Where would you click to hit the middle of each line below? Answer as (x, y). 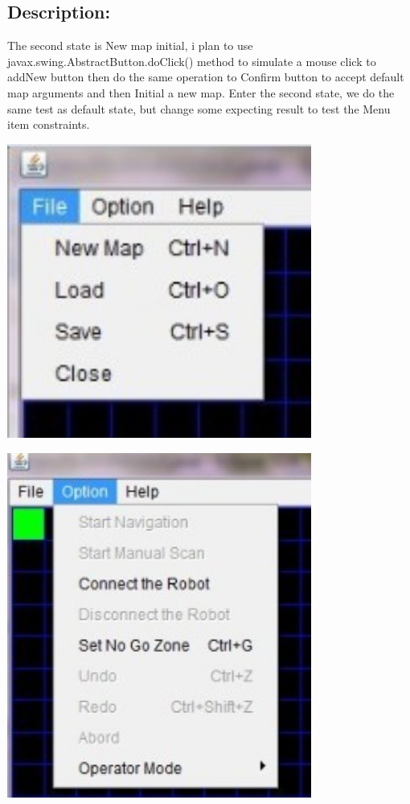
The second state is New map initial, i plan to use (130, 45)
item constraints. (49, 124)
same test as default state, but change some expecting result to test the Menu (199, 108)
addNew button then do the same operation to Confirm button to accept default (206, 77)
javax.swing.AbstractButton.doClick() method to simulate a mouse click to (192, 61)
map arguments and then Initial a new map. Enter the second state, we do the (201, 92)
